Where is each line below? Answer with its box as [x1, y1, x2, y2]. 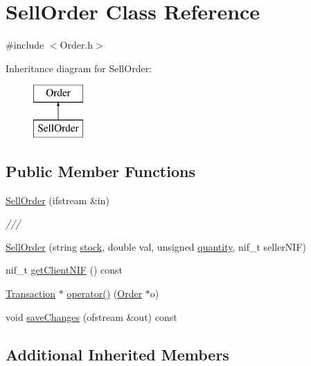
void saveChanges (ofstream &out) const [6, 309, 177, 324]
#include [6, 38, 44, 52]
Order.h [60, 38, 94, 52]
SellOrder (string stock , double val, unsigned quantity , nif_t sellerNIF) [6, 239, 306, 253]
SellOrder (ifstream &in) [6, 192, 109, 207]
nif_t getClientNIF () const [6, 263, 123, 277]
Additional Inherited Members [6, 343, 229, 365]
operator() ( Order [66, 286, 143, 301]
